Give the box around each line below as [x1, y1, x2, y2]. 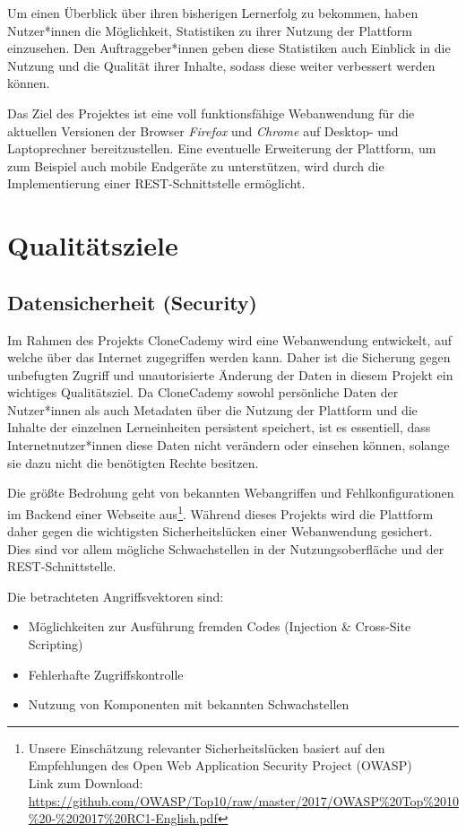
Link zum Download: [28, 774, 143, 793]
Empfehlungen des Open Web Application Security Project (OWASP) [28, 756, 412, 775]
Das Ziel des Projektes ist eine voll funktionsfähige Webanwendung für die [7, 103, 415, 122]
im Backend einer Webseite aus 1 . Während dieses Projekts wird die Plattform [7, 501, 434, 523]
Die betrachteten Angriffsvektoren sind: [7, 586, 224, 605]
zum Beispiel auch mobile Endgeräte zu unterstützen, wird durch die [7, 156, 384, 175]
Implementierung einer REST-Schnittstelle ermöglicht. [7, 174, 306, 193]
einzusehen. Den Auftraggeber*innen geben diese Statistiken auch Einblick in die [7, 39, 451, 57]
